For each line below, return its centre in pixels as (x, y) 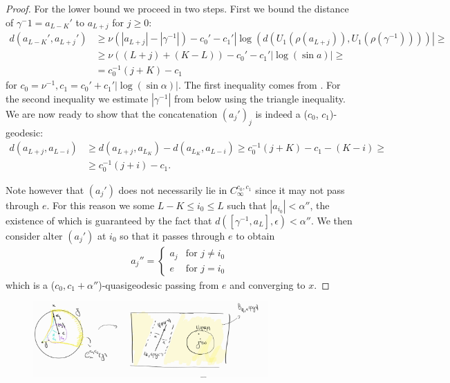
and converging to (268, 284)
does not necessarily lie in (173, 189)
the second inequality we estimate (77, 98)
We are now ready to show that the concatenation (112, 113)
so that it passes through (172, 235)
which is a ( (30, 284)
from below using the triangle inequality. (260, 98)
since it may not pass (300, 189)
